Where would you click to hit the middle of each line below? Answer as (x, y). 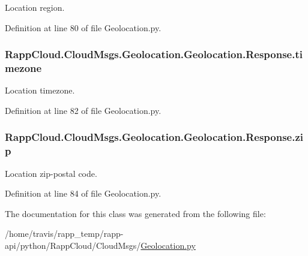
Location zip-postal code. (51, 173)
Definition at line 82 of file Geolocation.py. (83, 110)
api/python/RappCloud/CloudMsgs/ (73, 246)
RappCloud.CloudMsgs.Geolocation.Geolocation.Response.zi (154, 137)
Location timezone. (40, 90)
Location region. (35, 7)
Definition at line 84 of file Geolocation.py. (83, 193)
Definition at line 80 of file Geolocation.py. (83, 27)
